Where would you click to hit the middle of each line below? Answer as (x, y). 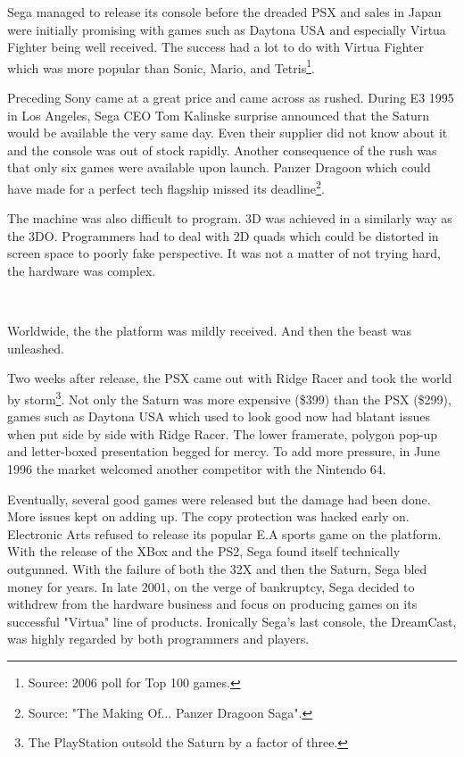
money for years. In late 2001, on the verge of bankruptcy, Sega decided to (211, 586)
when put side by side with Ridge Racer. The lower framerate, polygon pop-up (223, 433)
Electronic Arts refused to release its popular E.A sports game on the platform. (224, 533)
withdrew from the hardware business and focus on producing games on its (212, 604)
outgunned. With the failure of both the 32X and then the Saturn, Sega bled (217, 569)
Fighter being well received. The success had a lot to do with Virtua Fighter (216, 47)
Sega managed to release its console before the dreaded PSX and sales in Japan (224, 12)
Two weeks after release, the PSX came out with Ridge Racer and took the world (230, 378)
